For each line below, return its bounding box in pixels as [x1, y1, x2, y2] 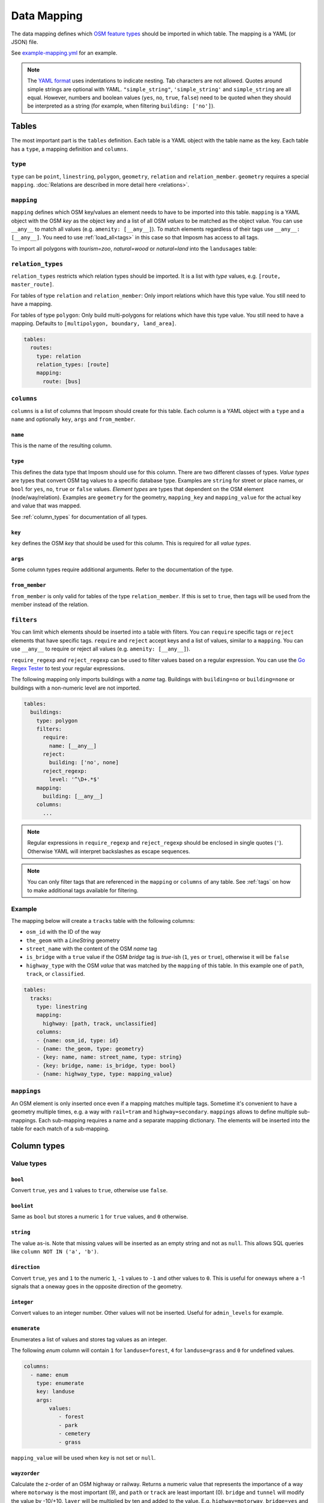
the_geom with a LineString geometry [26, 937, 120, 944]
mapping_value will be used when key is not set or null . [11, 1454, 156, 1461]
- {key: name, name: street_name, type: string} [36, 1054, 182, 1061]
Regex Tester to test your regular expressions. [11, 664, 125, 672]
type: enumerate [36, 1380, 84, 1386]
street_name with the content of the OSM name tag [26, 945, 157, 952]
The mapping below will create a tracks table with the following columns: [11, 917, 195, 924]
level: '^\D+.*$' [49, 776, 100, 783]
